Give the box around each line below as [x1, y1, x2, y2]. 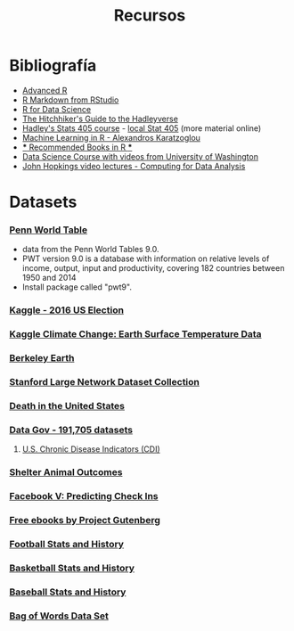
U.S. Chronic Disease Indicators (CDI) [21, 444, 160, 455]
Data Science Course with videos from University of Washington [21, 151, 258, 161]
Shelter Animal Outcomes [9, 466, 123, 479]
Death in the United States [9, 400, 126, 413]
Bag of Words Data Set [9, 610, 109, 622]
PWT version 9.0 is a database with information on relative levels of [21, 253, 270, 264]
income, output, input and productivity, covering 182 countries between [21, 263, 285, 274]
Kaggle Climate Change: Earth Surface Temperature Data [9, 328, 262, 340]
